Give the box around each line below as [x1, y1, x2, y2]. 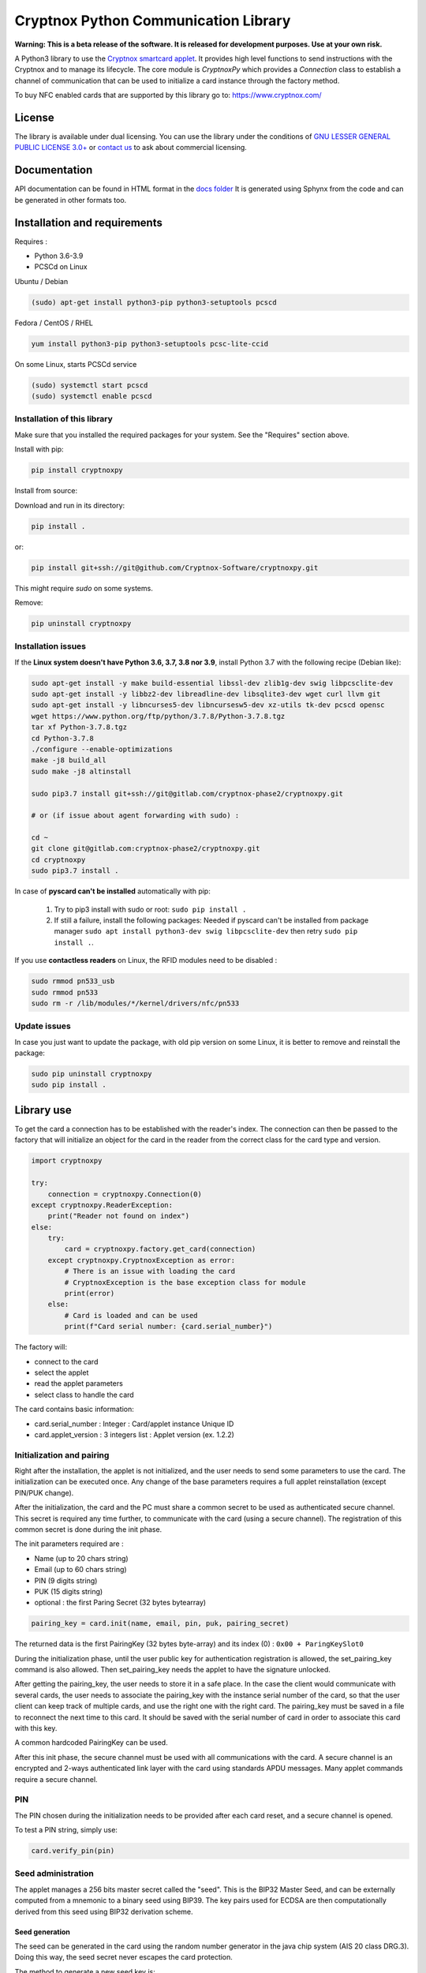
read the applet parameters [34, 1379, 124, 1388]
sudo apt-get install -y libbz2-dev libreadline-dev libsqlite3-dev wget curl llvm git [31, 690, 381, 698]
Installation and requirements [14, 215, 163, 229]
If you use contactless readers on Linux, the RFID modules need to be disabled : [14, 956, 278, 965]
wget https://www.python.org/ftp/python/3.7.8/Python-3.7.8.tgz [31, 711, 286, 721]
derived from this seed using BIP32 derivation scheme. [14, 1907, 193, 1916]
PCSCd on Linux [34, 262, 88, 271]
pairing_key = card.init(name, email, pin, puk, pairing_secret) [31, 1619, 290, 1628]
